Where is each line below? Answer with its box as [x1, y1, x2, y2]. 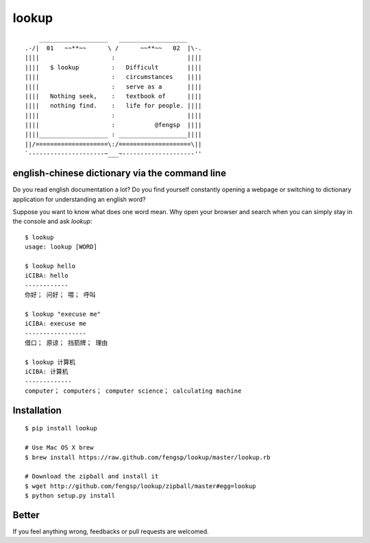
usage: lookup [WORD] [25, 243, 97, 251]
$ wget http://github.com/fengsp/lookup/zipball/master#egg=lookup [25, 482, 256, 490]
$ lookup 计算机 [25, 358, 75, 366]
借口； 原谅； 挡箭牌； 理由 [25, 339, 108, 347]
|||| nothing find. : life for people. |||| [25, 102, 202, 110]
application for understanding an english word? [12, 195, 147, 203]
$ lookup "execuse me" [25, 310, 101, 318]
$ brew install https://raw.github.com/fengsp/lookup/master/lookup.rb [25, 453, 271, 461]
